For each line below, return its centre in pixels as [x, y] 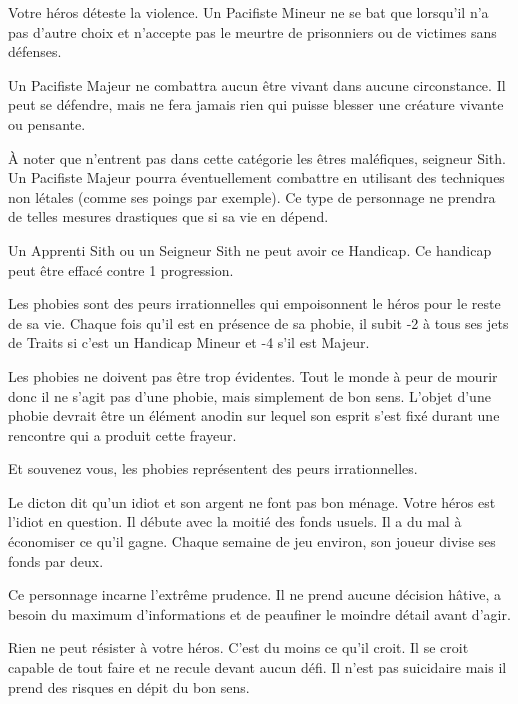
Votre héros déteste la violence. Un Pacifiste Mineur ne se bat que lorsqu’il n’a [248, 12]
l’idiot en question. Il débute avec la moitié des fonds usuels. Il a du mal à [235, 521]
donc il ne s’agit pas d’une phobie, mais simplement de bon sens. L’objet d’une [249, 395]
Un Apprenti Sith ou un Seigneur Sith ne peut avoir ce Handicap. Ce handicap [250, 249]
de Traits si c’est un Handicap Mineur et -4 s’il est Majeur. [189, 342]
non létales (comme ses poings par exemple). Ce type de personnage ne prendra [252, 196]
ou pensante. [47, 123]
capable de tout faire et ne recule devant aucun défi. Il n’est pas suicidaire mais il [257, 667]
